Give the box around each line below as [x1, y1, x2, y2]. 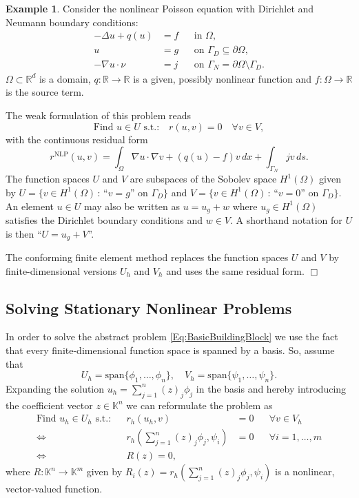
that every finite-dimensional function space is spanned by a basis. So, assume [6, 342, 335, 357]
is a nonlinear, [274, 464, 335, 479]
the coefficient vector [6, 397, 93, 412]
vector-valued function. [6, 481, 103, 496]
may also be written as [83, 198, 180, 213]
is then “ [6, 226, 42, 240]
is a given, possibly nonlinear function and [133, 71, 312, 85]
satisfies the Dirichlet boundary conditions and [6, 212, 203, 227]
